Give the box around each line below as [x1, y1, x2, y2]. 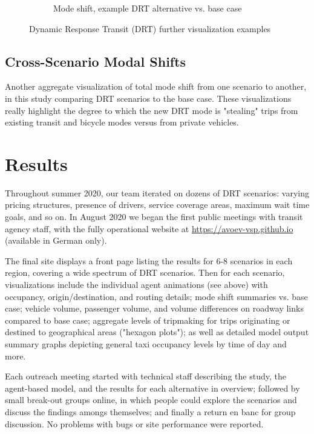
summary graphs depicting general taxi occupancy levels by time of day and [5, 338, 287, 350]
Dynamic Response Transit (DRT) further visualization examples [29, 22, 271, 35]
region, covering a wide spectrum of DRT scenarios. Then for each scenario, [5, 266, 285, 279]
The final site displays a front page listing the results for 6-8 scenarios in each [5, 254, 293, 267]
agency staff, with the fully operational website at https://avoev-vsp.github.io [5, 222, 293, 235]
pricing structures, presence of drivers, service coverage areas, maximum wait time [5, 198, 310, 211]
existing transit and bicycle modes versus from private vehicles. [5, 116, 239, 129]
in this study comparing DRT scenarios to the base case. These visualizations [5, 92, 292, 104]
